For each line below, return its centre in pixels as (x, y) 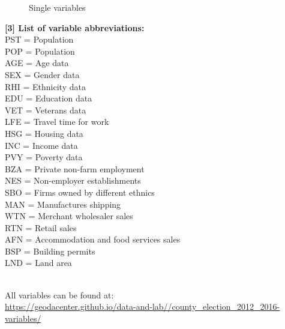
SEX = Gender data (42, 74)
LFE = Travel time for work (57, 122)
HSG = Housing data (44, 133)
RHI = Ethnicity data (45, 86)
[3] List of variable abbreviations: (75, 27)
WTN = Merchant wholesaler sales (69, 216)
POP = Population (40, 51)
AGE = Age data (37, 63)
